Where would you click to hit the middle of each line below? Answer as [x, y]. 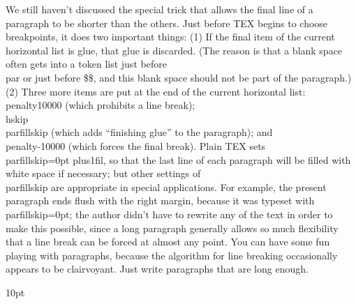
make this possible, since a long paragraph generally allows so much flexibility [172, 228]
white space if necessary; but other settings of [103, 173]
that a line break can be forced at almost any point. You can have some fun [168, 242]
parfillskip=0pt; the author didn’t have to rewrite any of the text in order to [169, 214]
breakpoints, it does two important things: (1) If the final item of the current [170, 37]
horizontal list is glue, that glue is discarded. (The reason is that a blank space [174, 50]
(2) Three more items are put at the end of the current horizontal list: [156, 91]
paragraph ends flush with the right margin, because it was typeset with [160, 200]
